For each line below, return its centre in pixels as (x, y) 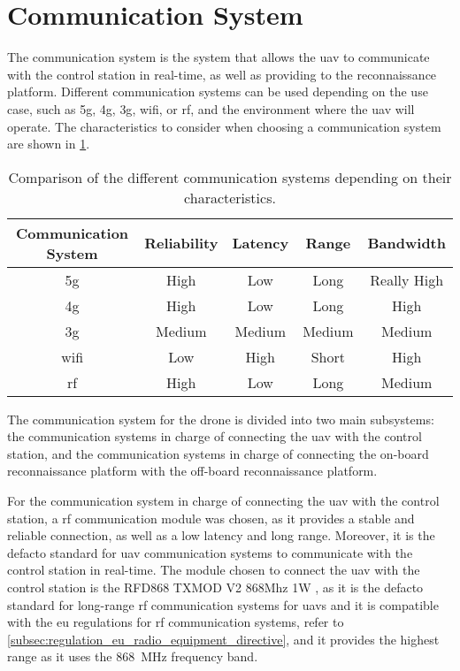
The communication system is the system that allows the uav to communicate (218, 57)
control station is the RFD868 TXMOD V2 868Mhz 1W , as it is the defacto (215, 587)
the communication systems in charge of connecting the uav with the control (215, 436)
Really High (407, 279)
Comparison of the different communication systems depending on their (230, 177)
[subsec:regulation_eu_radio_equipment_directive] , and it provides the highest (223, 639)
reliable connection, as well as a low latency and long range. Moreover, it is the (221, 535)
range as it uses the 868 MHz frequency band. (133, 656)
